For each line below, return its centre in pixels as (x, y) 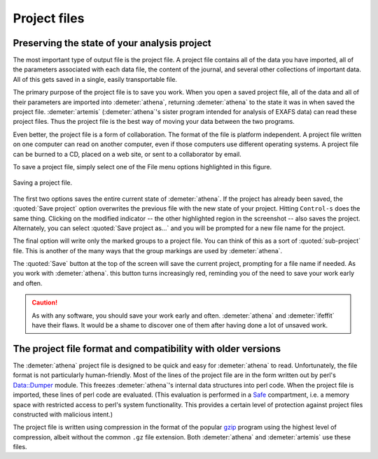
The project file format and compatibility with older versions (147, 349)
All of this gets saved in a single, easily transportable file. (95, 79)
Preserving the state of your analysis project (112, 43)
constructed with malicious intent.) (63, 414)
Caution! (45, 303)
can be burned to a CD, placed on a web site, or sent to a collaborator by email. (127, 154)
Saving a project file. (43, 183)
